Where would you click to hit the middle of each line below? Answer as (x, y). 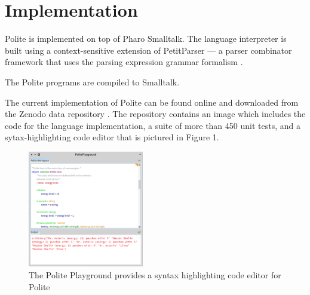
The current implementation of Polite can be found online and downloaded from (152, 102)
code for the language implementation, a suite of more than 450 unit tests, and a (153, 125)
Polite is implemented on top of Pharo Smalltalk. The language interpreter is (146, 39)
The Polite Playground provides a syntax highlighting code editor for (155, 274)
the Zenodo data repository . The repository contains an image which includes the (155, 114)
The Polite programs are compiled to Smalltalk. (92, 82)
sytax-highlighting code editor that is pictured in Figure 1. (112, 137)
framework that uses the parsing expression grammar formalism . (124, 62)
